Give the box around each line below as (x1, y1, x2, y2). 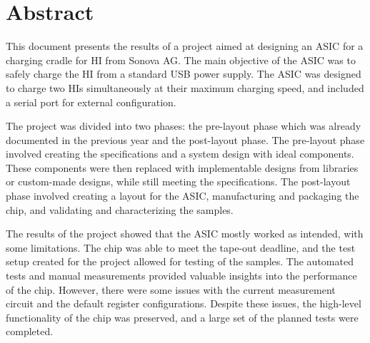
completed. (6, 324, 54, 339)
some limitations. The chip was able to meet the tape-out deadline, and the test (6, 240, 356, 255)
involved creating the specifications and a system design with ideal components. (6, 146, 354, 161)
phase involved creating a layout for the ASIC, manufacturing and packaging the (6, 188, 359, 203)
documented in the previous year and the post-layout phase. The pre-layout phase (6, 132, 365, 147)
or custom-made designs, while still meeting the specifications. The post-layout (6, 174, 351, 189)
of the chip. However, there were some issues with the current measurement (6, 282, 336, 297)
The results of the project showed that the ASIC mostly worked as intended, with (6, 226, 364, 241)
